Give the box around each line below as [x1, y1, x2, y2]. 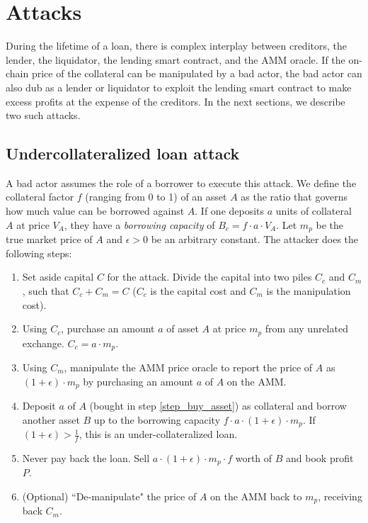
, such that [22, 283, 69, 298]
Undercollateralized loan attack [6, 142, 240, 164]
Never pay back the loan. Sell [22, 450, 150, 465]
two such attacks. [6, 108, 81, 123]
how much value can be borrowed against [6, 203, 185, 218]
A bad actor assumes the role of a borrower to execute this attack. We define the [6, 175, 357, 190]
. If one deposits [195, 203, 265, 218]
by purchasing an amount [83, 373, 194, 388]
